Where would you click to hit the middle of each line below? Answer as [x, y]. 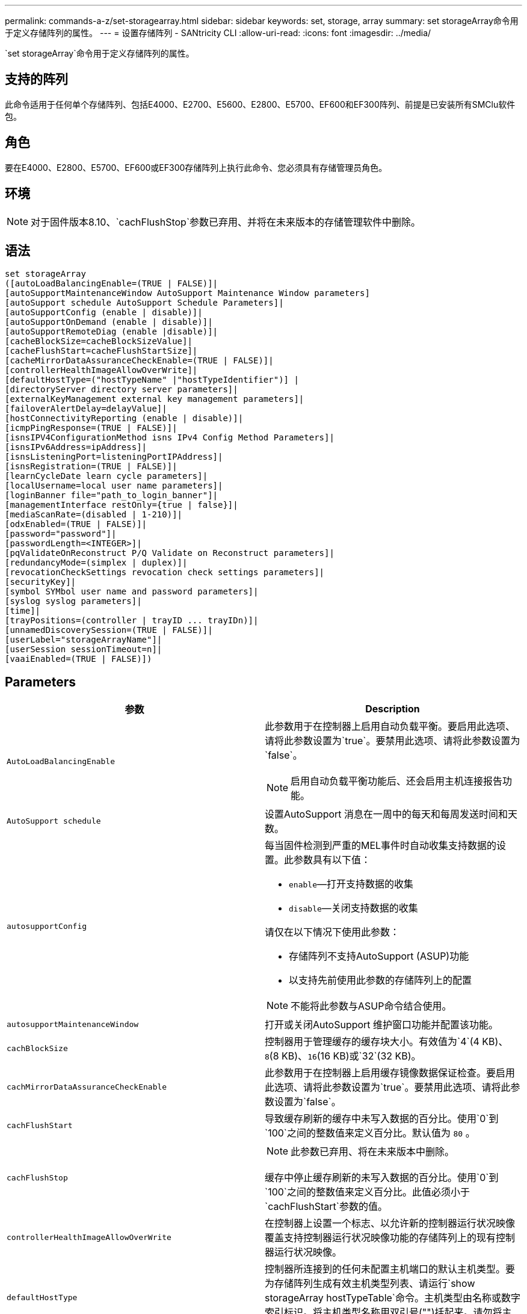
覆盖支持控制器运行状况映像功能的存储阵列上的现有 [381, 1238]
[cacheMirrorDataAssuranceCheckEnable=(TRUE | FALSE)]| [139, 361]
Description [393, 709]
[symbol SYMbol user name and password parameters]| [132, 592]
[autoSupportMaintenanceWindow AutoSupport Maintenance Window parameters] [187, 293]
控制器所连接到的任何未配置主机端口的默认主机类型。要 [390, 1269]
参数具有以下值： [332, 860]
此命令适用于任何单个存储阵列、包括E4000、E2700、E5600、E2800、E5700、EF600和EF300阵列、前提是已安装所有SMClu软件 [260, 104]
